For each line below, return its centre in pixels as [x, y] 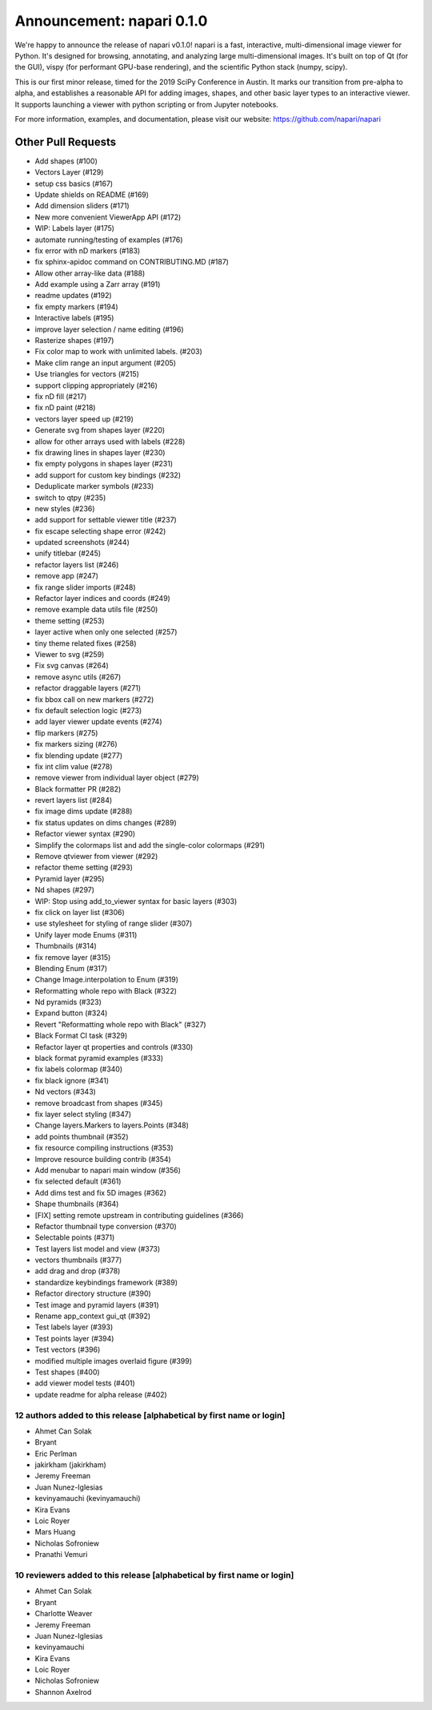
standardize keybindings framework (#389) [106, 1282]
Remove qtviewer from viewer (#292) [96, 857]
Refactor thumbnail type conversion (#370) [106, 1226]
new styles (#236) [65, 508]
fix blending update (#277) [79, 755]
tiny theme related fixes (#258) [86, 643]
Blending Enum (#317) [71, 968]
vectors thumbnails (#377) [78, 1260]
